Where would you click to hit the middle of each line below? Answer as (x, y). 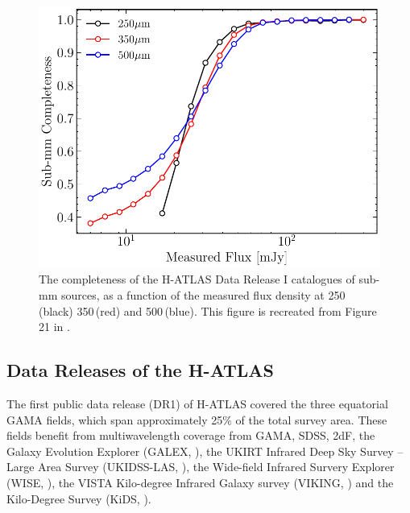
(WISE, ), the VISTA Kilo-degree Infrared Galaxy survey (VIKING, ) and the (200, 482)
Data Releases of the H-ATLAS (140, 370)
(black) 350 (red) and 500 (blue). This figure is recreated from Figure (208, 310)
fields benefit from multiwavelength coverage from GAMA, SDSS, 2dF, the (191, 435)
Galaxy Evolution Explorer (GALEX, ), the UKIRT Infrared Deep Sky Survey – (205, 451)
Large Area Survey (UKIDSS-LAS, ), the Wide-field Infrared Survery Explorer (201, 467)
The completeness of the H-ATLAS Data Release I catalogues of (197, 279)
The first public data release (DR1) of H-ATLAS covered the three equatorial (197, 403)
